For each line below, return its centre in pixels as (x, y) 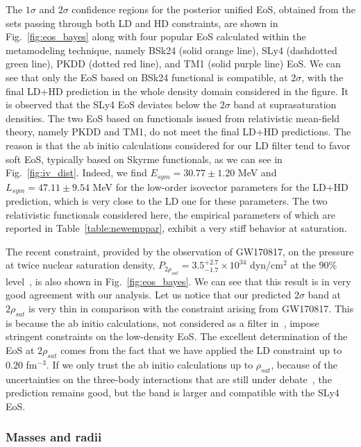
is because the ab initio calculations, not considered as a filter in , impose (162, 322)
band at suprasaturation (285, 104)
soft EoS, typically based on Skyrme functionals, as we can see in (144, 159)
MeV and (257, 172)
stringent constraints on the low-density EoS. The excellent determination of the (177, 336)
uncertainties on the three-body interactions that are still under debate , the (169, 379)
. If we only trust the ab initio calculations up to (150, 364)
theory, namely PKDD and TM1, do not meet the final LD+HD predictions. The (178, 132)
